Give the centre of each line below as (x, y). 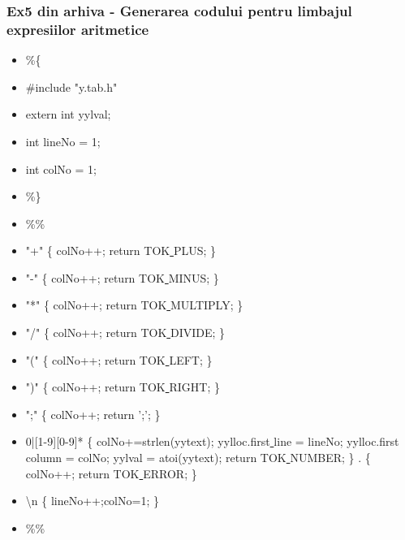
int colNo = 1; (61, 168)
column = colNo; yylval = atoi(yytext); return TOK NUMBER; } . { (198, 458)
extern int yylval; (68, 114)
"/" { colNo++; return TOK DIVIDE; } (125, 333)
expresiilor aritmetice (78, 29)
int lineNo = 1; (63, 141)
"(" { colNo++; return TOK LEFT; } (119, 359)
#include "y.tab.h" (71, 86)
